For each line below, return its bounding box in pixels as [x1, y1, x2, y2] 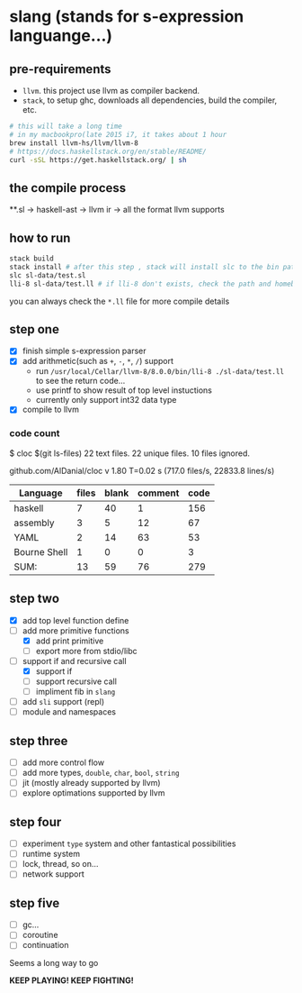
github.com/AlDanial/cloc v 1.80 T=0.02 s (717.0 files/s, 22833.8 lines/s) [9, 465, 275, 476]
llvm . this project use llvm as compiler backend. [22, 86, 200, 96]
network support [22, 869, 84, 879]
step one [9, 322, 60, 337]
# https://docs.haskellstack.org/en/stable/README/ [9, 147, 207, 156]
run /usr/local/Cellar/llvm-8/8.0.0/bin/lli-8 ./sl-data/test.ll [35, 366, 285, 377]
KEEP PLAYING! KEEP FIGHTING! [9, 975, 134, 986]
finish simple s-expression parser [22, 345, 147, 357]
